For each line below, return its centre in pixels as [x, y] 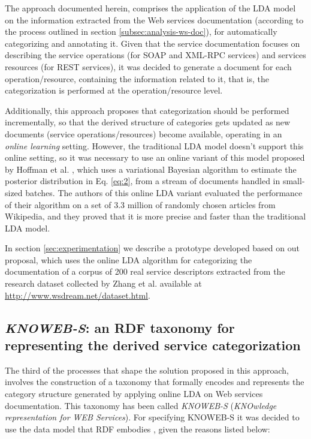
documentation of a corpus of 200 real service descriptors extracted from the [145, 271]
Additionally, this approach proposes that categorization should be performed [147, 110]
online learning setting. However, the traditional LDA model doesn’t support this [154, 145]
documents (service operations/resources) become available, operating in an [144, 133]
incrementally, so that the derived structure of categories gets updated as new [148, 122]
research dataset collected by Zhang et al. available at [103, 283]
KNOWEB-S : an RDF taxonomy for [120, 327]
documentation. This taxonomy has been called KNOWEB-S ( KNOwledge [141, 405]
